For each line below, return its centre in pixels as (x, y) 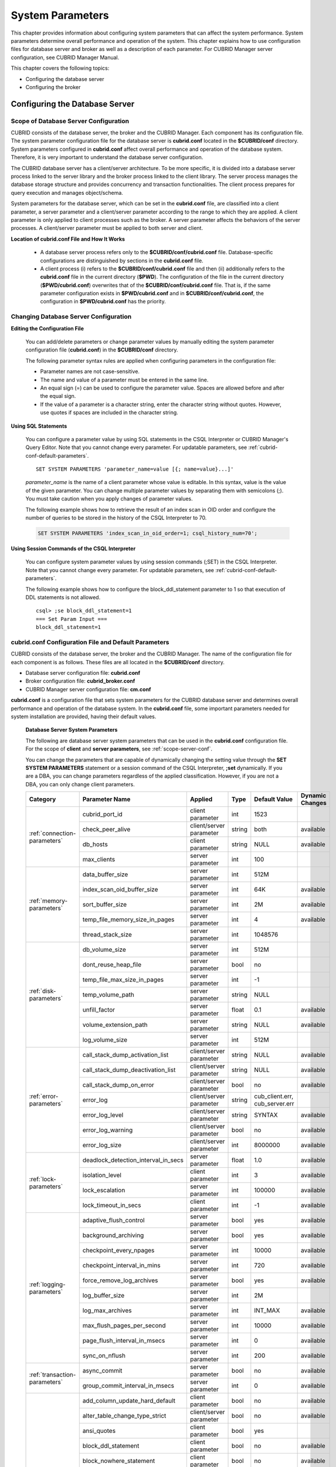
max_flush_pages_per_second (124, 1326)
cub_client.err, (274, 1096)
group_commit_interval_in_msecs (128, 1386)
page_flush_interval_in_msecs (124, 1341)
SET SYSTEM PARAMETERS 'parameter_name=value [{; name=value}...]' (135, 469)
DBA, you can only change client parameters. (80, 784)
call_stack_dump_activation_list (125, 1055)
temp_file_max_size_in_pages (123, 980)
